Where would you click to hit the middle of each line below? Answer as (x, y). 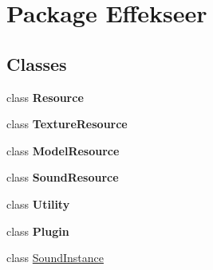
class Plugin (38, 231)
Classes (37, 63)
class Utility (38, 203)
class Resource (45, 97)
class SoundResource (63, 177)
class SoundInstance (55, 258)
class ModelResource (63, 150)
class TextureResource (67, 124)
